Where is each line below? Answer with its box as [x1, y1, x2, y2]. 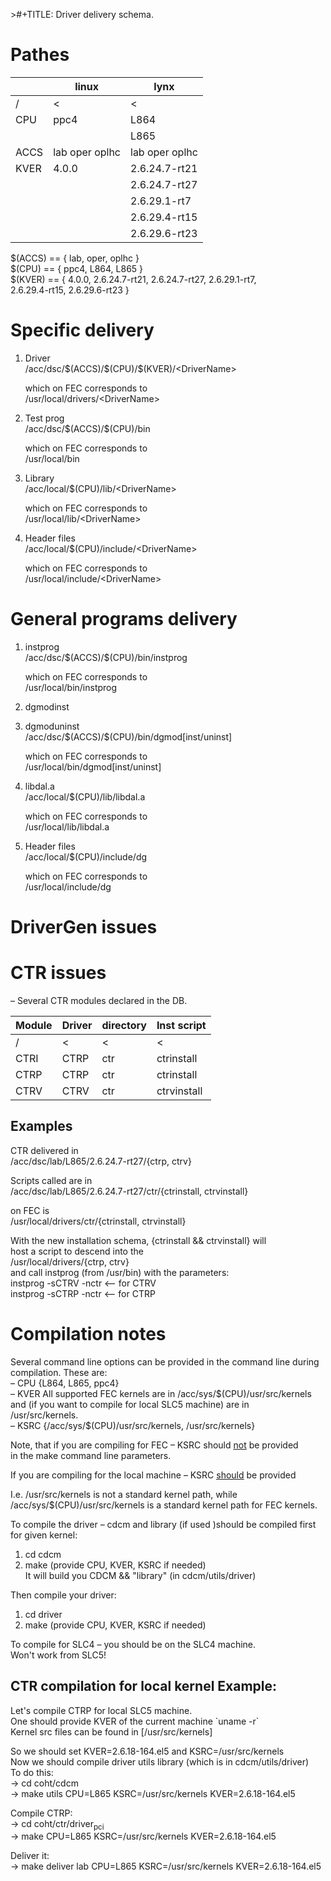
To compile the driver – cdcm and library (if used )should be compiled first [10, 1518, 317, 1530]
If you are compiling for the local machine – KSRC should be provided [10, 1469, 297, 1481]
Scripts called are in [10, 1174, 93, 1186]
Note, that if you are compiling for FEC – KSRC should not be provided [10, 1439, 299, 1451]
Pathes [10, 44, 70, 66]
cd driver [24, 1608, 63, 1620]
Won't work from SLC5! [10, 1649, 107, 1661]
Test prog [24, 412, 65, 424]
